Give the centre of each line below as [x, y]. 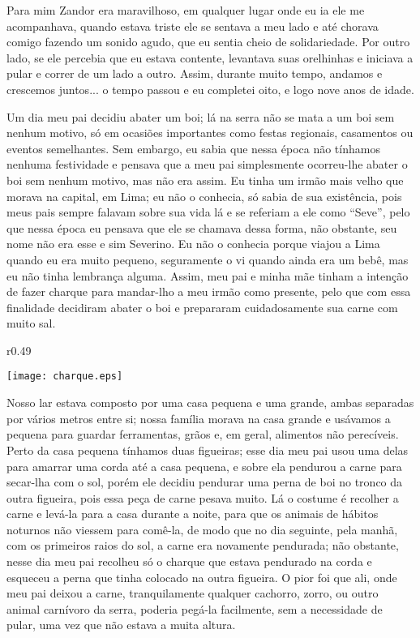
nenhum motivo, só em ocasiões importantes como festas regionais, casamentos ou [210, 133]
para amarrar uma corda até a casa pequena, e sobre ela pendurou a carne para [204, 466]
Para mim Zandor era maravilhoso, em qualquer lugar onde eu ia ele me [186, 10]
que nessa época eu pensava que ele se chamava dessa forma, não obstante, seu [202, 227]
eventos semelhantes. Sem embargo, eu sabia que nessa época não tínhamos [193, 148]
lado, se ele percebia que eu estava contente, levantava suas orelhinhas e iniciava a [210, 57]
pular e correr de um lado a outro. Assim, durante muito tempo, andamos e [195, 73]
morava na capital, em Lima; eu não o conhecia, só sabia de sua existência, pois [204, 196]
